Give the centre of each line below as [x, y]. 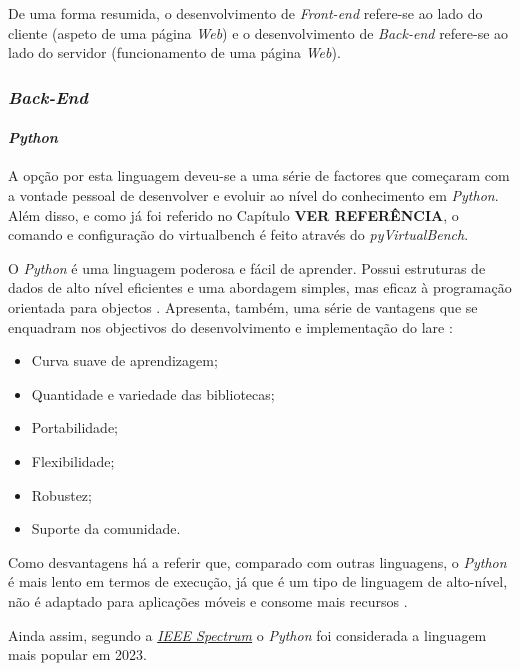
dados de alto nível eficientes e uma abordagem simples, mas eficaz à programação [260, 287]
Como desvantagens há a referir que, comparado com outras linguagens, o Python [257, 561]
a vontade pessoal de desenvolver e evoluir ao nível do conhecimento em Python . [253, 195]
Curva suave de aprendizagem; [124, 360]
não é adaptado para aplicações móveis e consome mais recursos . [208, 600]
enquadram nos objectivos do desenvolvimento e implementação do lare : [230, 326]
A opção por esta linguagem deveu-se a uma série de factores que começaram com [259, 175]
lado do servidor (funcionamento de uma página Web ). [174, 52]
